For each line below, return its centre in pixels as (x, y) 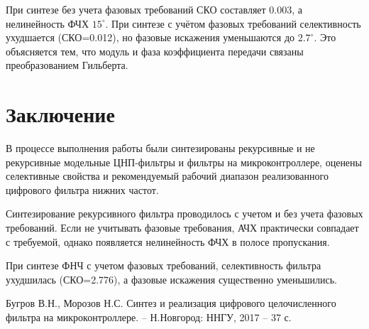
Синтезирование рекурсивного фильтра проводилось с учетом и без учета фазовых (184, 214)
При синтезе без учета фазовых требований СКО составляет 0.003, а (154, 9)
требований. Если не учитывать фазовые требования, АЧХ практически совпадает (182, 228)
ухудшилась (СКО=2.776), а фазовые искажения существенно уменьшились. (172, 279)
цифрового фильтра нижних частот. (82, 189)
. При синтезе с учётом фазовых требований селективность (233, 23)
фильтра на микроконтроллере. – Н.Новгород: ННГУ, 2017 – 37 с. (149, 317)
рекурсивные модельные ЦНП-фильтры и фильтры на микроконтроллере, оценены (184, 162)
